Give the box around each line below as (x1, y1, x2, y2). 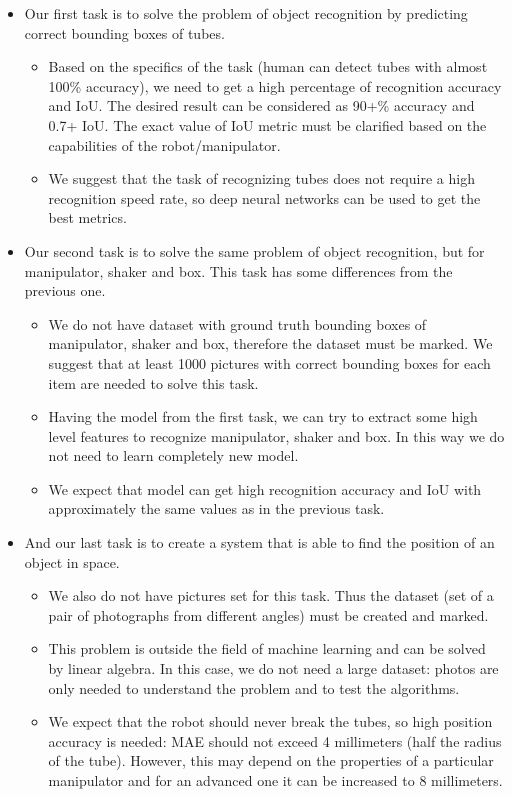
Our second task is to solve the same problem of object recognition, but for (24, 240, 485, 261)
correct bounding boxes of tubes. (24, 22, 225, 43)
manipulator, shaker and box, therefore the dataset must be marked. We (48, 333, 493, 354)
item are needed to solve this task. (48, 372, 259, 393)
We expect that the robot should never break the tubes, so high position (48, 711, 493, 732)
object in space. (24, 551, 120, 572)
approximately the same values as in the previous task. (48, 498, 385, 519)
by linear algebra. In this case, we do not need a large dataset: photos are (48, 658, 499, 679)
